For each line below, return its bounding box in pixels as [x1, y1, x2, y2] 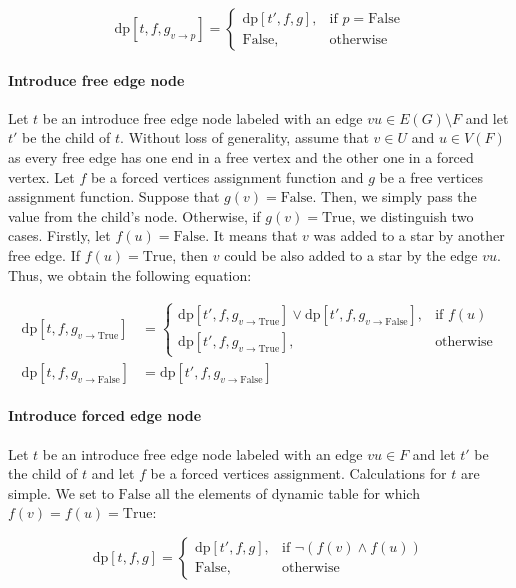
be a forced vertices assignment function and [90, 166, 364, 187]
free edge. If [8, 244, 80, 265]
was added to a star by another [313, 225, 505, 246]
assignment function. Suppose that [8, 186, 220, 207]
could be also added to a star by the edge [224, 244, 478, 265]
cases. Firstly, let [8, 225, 111, 246]
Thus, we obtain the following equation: [8, 264, 252, 285]
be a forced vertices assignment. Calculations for [150, 463, 447, 484]
